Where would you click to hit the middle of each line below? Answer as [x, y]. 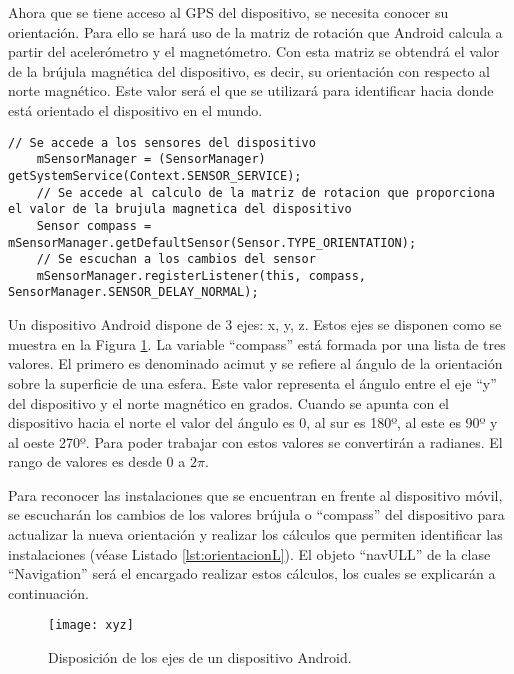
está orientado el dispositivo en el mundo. [135, 109]
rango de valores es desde [85, 461]
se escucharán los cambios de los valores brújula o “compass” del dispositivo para [256, 514]
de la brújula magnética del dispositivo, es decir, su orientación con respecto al [249, 70]
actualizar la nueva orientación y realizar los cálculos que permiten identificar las [255, 534]
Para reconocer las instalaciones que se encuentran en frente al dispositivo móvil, [255, 494]
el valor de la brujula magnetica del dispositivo [180, 209]
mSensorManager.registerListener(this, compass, [201, 275]
